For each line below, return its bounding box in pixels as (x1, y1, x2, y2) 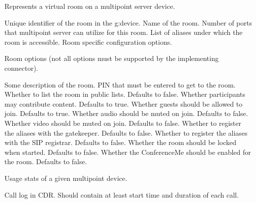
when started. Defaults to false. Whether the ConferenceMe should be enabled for (4, 146, 251, 157)
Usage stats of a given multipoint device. (4, 173, 128, 183)
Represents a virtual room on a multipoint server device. (4, 1, 175, 11)
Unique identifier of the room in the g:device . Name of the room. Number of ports (4, 17, 252, 28)
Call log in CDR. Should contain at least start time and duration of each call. (4, 189, 239, 200)
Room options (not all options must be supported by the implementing (4, 53, 219, 63)
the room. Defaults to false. (4, 156, 87, 167)
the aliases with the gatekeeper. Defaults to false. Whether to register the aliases (4, 127, 248, 138)
